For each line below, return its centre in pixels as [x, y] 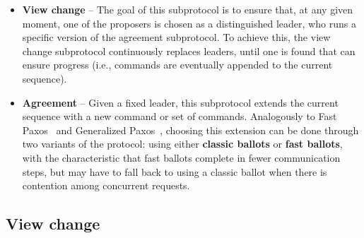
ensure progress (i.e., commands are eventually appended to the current [177, 65]
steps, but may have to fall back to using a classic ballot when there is [175, 171]
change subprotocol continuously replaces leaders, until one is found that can [189, 50]
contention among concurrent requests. [106, 185]
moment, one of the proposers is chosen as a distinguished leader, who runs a [189, 23]
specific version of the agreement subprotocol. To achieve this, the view [176, 37]
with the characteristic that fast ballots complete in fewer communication [181, 157]
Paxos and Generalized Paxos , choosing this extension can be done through [190, 130]
